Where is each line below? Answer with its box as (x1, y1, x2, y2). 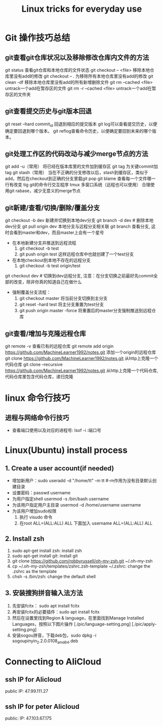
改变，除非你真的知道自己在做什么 (13, 279, 82, 285)
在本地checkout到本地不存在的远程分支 (12, 257, 91, 263)
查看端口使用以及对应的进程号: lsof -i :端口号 (12, 428, 101, 433)
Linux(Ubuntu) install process (5, 445, 128, 456)
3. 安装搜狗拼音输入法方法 (5, 589, 83, 597)
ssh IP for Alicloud (5, 675, 62, 684)
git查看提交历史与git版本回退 (5, 107, 92, 116)
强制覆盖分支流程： (12, 289, 51, 295)
